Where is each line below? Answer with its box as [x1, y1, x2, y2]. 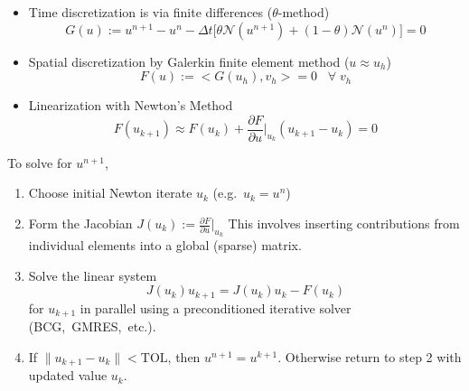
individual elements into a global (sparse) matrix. [28, 236, 302, 255]
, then [167, 347, 201, 366]
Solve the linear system [28, 265, 157, 284]
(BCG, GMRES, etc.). [28, 317, 156, 336]
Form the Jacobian [28, 214, 133, 233]
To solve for [7, 153, 72, 172]
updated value [28, 366, 108, 385]
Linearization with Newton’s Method [28, 96, 233, 115]
